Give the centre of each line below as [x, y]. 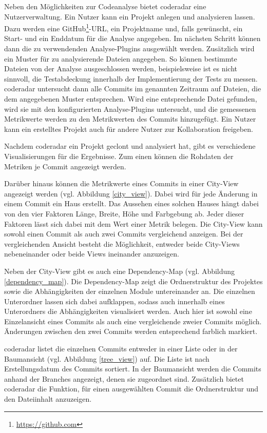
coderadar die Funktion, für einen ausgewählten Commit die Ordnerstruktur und [131, 389]
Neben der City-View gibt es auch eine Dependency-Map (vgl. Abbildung [120, 271]
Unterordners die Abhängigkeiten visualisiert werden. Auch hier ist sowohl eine [128, 311]
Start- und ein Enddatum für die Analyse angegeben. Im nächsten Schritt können [132, 38]
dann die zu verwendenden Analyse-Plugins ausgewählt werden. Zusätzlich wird [129, 48]
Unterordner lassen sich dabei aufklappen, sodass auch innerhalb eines [115, 301]
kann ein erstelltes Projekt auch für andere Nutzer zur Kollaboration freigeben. [129, 129]
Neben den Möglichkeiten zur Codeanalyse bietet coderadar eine [105, 6]
